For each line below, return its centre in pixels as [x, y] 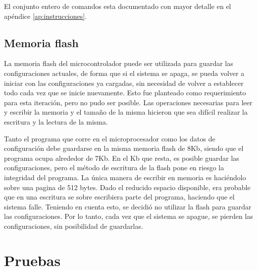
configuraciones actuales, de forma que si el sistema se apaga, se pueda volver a [124, 73]
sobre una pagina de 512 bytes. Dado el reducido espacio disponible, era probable [127, 187]
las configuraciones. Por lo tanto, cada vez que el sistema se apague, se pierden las [128, 216]
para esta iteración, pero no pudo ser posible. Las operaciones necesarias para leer [128, 102]
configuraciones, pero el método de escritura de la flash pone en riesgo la [114, 168]
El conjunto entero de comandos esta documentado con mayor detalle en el [118, 6]
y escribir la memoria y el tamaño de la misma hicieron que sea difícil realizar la [126, 112]
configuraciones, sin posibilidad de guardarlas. [74, 226]
